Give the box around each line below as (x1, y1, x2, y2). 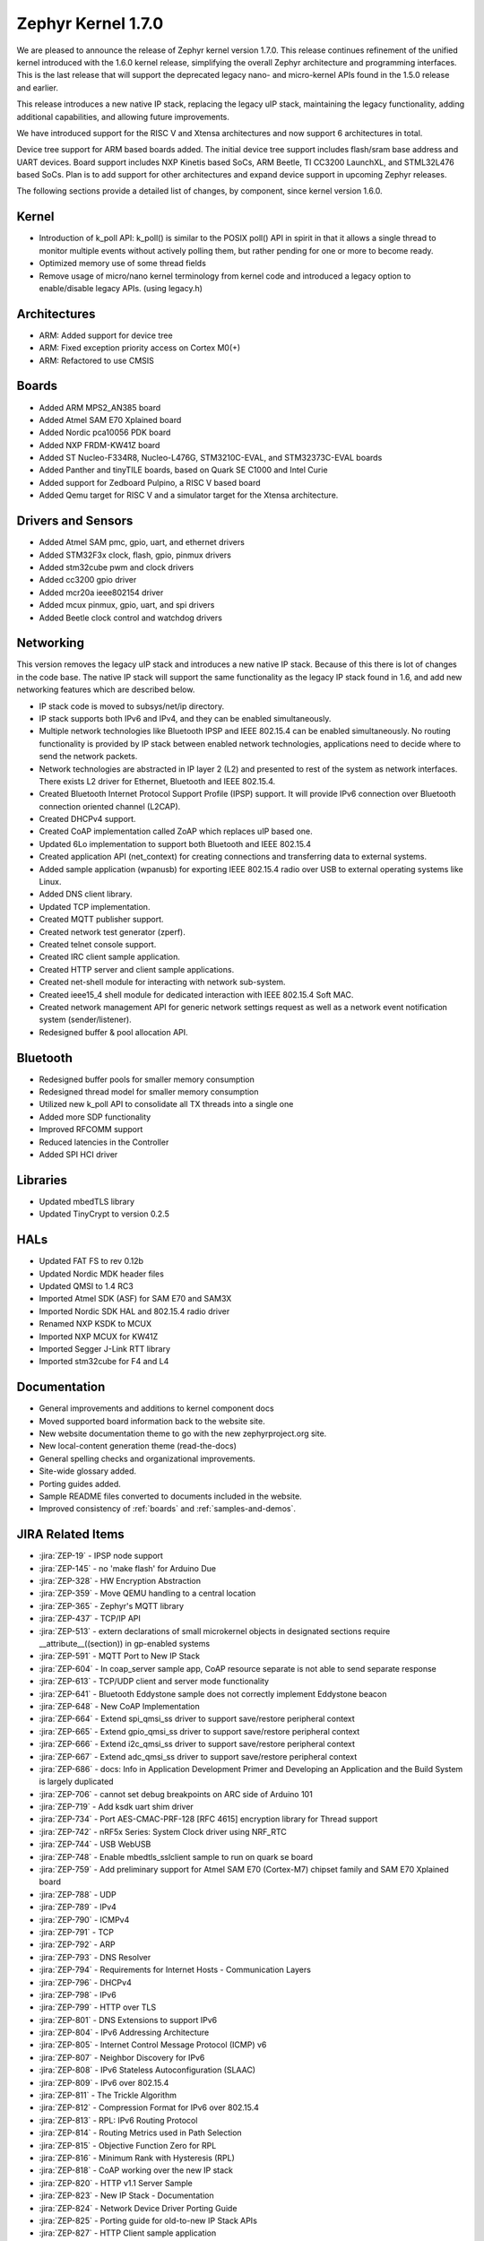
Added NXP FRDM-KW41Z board (39, 439, 160, 450)
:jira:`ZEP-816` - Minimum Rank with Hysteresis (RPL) (39, 2152, 235, 2163)
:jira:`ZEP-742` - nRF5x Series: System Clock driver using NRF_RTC (39, 1826, 287, 1837)
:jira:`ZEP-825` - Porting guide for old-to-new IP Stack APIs (39, 2215, 257, 2226)
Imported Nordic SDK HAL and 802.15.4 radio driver (39, 1305, 230, 1317)
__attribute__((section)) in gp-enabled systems (39, 1638, 211, 1648)
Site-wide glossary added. (39, 1466, 137, 1476)
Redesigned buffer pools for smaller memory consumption (39, 1074, 255, 1085)
